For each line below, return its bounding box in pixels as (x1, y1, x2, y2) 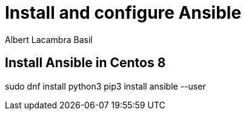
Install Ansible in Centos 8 (5, 55, 166, 71)
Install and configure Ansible (5, 2, 242, 23)
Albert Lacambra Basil (5, 34, 93, 45)
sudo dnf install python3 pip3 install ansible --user (5, 80, 206, 91)
